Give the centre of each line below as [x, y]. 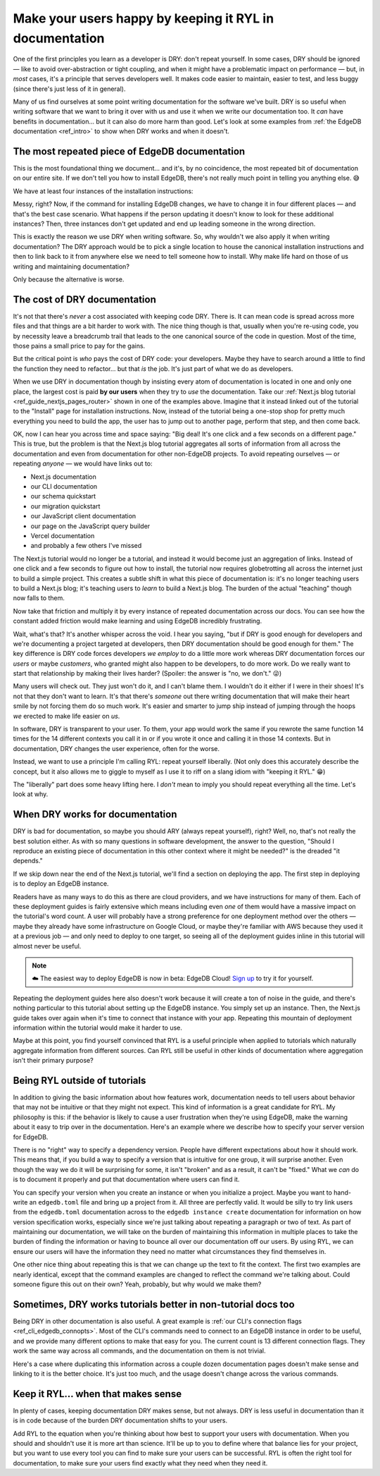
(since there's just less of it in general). [69, 89]
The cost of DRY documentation [84, 299]
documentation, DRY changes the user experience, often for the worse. [116, 748]
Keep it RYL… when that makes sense [97, 1394]
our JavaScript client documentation [83, 516]
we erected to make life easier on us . [66, 716]
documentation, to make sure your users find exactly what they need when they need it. [140, 1463]
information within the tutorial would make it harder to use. [98, 1027]
